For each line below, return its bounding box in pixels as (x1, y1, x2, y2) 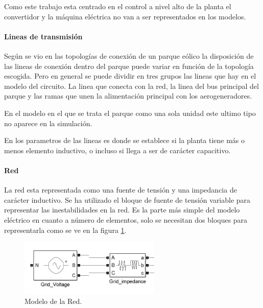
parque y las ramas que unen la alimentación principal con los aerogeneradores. (4, 90, 252, 101)
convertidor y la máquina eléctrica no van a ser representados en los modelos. (4, 11, 246, 21)
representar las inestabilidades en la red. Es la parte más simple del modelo (4, 204, 240, 215)
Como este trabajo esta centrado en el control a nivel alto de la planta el (4, 1, 231, 11)
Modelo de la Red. (25, 295, 82, 306)
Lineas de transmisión (4, 31, 83, 41)
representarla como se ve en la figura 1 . (4, 224, 127, 235)
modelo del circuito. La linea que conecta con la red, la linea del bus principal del (4, 80, 259, 91)
